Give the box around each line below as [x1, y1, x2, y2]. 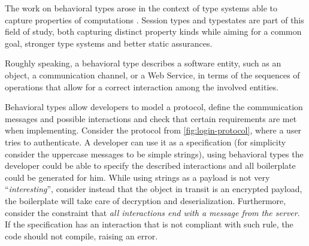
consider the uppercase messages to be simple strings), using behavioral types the [5, 147, 304, 160]
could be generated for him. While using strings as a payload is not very [5, 171, 270, 183]
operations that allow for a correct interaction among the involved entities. [5, 80, 278, 93]
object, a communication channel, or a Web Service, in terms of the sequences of [5, 68, 300, 81]
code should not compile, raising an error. [5, 229, 158, 242]
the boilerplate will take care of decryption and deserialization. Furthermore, [5, 194, 286, 206]
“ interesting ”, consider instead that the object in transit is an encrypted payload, [5, 183, 302, 195]
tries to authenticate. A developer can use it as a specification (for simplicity [5, 135, 286, 148]
